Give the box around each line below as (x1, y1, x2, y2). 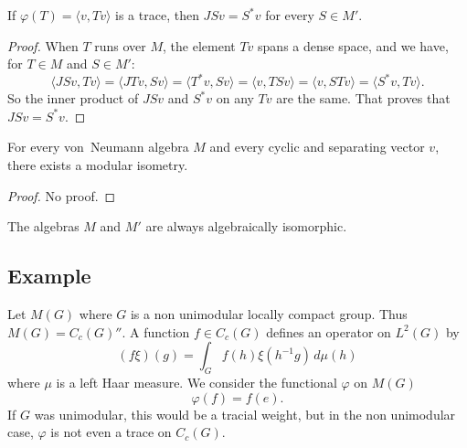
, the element (163, 36, 236, 55)
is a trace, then (115, 5, 199, 24)
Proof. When (7, 36, 79, 55)
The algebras (7, 217, 80, 236)
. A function (122, 322, 190, 341)
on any (216, 89, 254, 108)
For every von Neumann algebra (7, 137, 189, 156)
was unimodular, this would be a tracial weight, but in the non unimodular (34, 404, 456, 423)
